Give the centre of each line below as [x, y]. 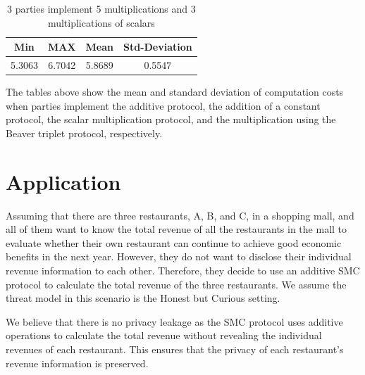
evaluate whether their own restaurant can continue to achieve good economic [174, 242]
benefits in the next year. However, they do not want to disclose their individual [179, 256]
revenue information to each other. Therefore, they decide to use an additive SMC [183, 270]
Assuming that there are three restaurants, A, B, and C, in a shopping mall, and [180, 215]
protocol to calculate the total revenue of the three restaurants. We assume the [176, 284]
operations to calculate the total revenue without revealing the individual [164, 335]
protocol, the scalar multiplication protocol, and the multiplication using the [171, 119]
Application [63, 181]
